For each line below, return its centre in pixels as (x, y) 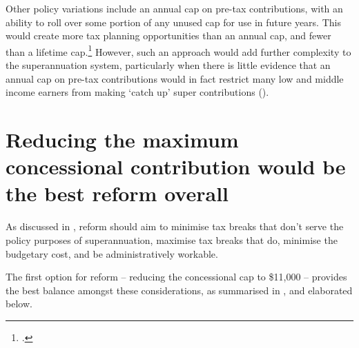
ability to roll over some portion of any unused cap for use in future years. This (173, 22)
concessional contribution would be (176, 166)
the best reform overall (117, 193)
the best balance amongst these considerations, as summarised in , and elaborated (179, 290)
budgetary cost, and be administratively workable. (112, 253)
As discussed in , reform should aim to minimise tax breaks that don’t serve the (175, 226)
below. (19, 304)
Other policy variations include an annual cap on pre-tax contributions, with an (174, 8)
